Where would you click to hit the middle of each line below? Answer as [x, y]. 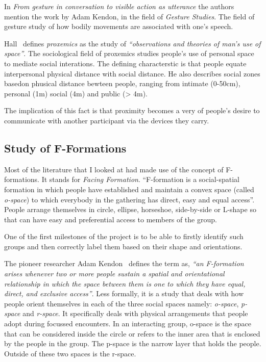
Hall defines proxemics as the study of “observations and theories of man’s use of [132, 43]
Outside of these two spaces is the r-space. [70, 353]
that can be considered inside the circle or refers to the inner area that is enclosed [132, 333]
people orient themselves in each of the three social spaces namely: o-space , [122, 303]
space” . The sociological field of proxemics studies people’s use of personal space [129, 53]
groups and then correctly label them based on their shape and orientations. [123, 246]
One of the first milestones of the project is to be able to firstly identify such [124, 236]
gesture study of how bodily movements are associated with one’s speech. [119, 26]
